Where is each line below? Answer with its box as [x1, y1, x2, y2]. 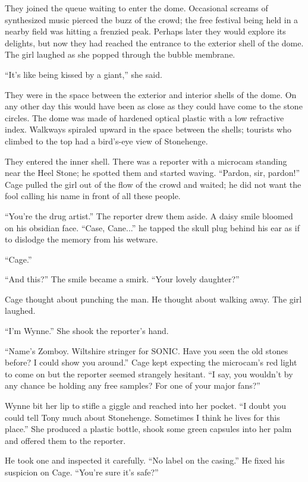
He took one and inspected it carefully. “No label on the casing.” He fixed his [5, 454, 285, 467]
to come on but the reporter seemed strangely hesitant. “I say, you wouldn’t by [5, 367, 293, 380]
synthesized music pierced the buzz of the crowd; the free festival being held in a [5, 13, 298, 26]
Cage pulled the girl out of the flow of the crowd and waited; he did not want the [5, 178, 301, 190]
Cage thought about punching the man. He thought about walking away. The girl [5, 292, 302, 305]
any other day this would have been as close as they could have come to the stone [5, 100, 303, 112]
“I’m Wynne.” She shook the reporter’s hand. [5, 325, 169, 337]
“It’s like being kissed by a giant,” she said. [5, 68, 162, 80]
